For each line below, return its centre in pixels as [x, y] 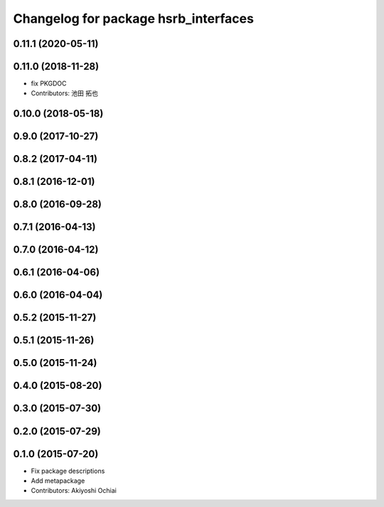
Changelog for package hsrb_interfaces [133, 18]
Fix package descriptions [68, 471]
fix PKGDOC [49, 84]
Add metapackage [58, 481]
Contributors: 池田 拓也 [65, 93]
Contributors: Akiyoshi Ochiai [74, 491]
